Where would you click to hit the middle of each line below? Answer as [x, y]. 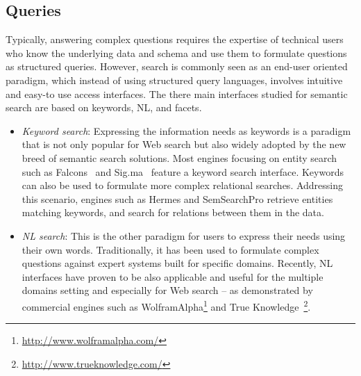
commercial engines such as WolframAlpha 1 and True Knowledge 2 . [166, 305]
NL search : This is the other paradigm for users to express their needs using [184, 235]
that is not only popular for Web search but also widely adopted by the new [184, 144]
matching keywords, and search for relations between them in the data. [173, 212]
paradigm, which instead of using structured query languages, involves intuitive [174, 80]
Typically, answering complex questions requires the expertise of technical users [175, 39]
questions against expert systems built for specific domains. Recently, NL [177, 263]
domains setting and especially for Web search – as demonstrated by [167, 290]
